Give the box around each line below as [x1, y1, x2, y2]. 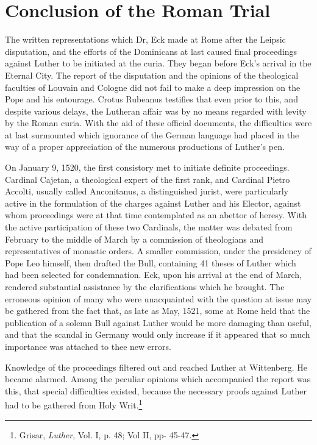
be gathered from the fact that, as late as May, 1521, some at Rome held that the [5, 304, 310, 317]
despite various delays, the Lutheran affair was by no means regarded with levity [5, 104, 307, 117]
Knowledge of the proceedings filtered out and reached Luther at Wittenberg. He [5, 360, 307, 373]
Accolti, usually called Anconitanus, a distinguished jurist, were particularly [5, 185, 288, 198]
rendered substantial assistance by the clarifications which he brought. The [5, 280, 285, 293]
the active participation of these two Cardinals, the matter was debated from [5, 221, 293, 233]
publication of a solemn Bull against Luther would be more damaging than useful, [5, 316, 312, 329]
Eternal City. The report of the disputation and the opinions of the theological [5, 68, 299, 81]
